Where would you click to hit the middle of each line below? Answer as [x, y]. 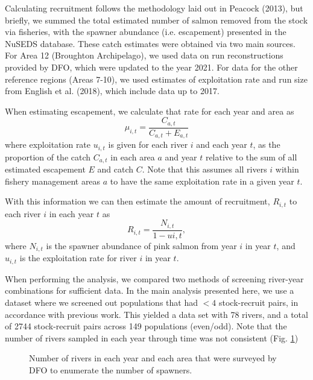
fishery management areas [53, 181]
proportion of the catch [48, 157]
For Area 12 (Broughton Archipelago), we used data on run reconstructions [144, 55]
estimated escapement [45, 169]
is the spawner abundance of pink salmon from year [141, 245]
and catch [115, 169]
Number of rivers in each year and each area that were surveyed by [153, 358]
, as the [267, 144]
